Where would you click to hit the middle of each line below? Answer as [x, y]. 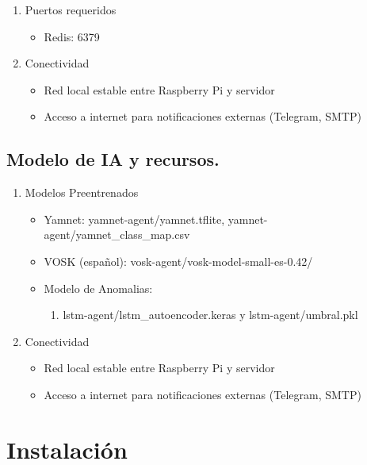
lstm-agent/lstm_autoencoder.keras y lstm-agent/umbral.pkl [210, 315]
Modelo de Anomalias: [98, 288]
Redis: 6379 [72, 36]
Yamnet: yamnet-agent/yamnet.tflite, [134, 219]
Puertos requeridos [71, 10]
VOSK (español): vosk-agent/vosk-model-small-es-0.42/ [178, 261]
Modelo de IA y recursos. [113, 159]
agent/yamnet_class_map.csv [117, 234]
